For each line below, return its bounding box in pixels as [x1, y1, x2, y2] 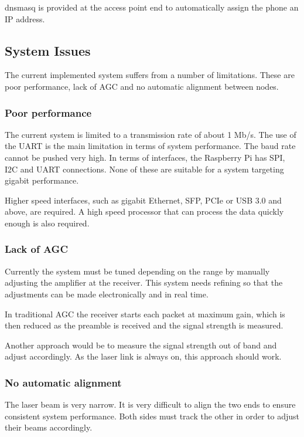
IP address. [5, 12, 45, 25]
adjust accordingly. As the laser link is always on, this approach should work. [5, 350, 282, 363]
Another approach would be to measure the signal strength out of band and [5, 338, 277, 351]
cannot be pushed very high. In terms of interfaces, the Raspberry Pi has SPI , [5, 151, 285, 163]
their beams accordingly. [5, 421, 93, 433]
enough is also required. [5, 216, 90, 229]
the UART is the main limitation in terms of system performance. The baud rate [5, 140, 296, 152]
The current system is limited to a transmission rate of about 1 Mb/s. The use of [5, 128, 296, 140]
